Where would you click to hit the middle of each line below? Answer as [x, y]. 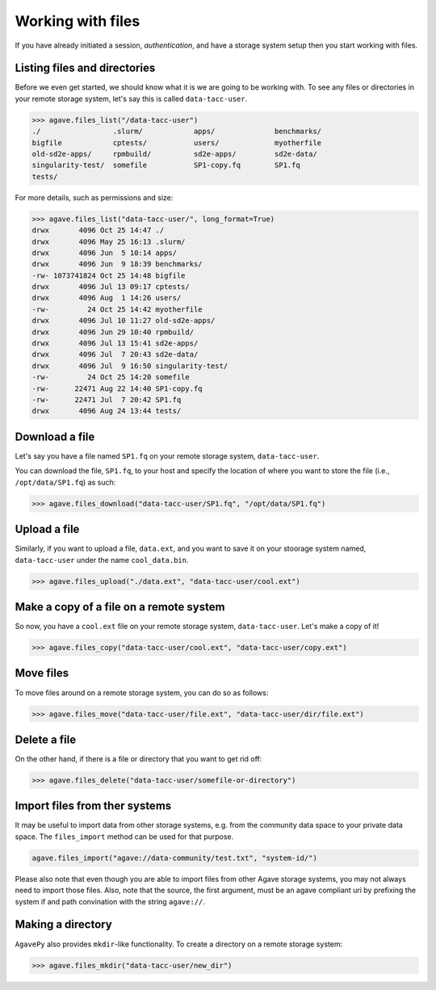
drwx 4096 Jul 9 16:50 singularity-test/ [130, 366]
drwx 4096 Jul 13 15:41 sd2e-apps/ [115, 344]
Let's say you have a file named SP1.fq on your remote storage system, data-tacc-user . [167, 455]
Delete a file [46, 739]
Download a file [55, 436]
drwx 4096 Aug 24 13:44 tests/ [107, 411]
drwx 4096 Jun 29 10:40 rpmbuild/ [113, 332]
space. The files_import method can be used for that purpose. [124, 837]
